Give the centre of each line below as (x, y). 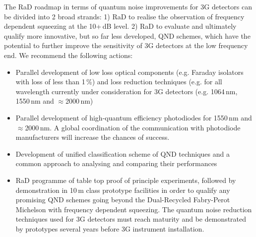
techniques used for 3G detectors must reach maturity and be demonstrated (131, 219)
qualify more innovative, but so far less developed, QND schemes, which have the (127, 35)
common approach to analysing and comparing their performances (116, 163)
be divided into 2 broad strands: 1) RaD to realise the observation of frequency (124, 16)
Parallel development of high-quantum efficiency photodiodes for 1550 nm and (134, 117)
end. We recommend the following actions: (68, 55)
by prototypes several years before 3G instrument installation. (110, 228)
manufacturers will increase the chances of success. (93, 137)
